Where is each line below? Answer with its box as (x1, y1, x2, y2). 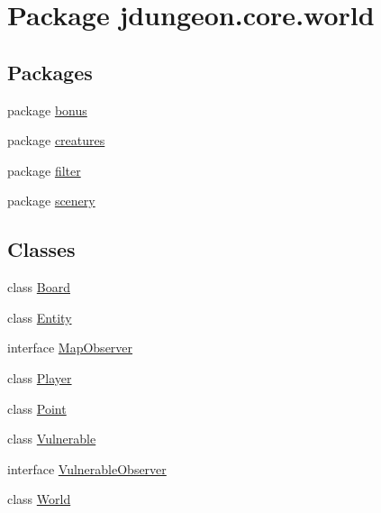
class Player (7, 368, 72, 387)
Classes (7, 235, 76, 263)
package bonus (7, 100, 87, 119)
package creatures (7, 131, 105, 150)
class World (7, 490, 71, 508)
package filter (7, 160, 81, 179)
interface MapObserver (7, 338, 133, 357)
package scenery (7, 191, 95, 210)
